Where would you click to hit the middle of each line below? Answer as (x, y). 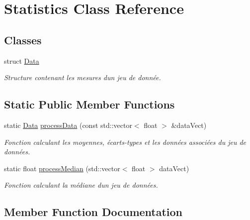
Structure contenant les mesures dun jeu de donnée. (83, 77)
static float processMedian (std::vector (62, 168)
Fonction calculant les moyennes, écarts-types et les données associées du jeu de (125, 142)
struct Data (22, 60)
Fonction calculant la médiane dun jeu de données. (81, 185)
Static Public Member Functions (89, 104)
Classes (23, 40)
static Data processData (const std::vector (68, 125)
